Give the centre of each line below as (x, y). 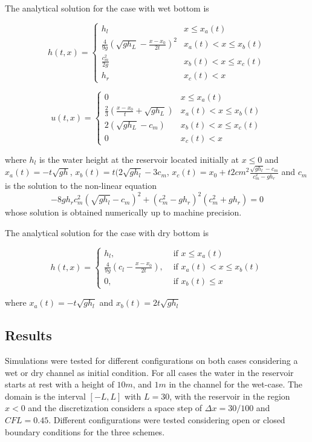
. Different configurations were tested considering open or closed (167, 419)
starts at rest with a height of (60, 384)
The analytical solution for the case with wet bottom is (107, 8)
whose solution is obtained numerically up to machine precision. (123, 212)
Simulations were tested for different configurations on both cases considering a (151, 360)
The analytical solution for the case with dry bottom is (107, 232)
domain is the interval (45, 396)
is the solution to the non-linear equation (81, 185)
